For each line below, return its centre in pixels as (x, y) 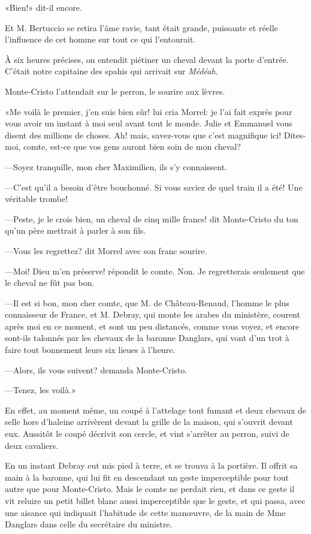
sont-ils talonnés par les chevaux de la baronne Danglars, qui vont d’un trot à (147, 338)
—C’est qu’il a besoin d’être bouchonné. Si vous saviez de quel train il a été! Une (154, 187)
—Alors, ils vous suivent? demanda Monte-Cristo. (96, 369)
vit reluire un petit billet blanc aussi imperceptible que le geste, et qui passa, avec (155, 500)
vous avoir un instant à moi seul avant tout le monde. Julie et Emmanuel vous (149, 123)
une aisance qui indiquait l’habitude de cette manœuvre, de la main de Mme (145, 512)
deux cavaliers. (32, 445)
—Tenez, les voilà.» (40, 390)
